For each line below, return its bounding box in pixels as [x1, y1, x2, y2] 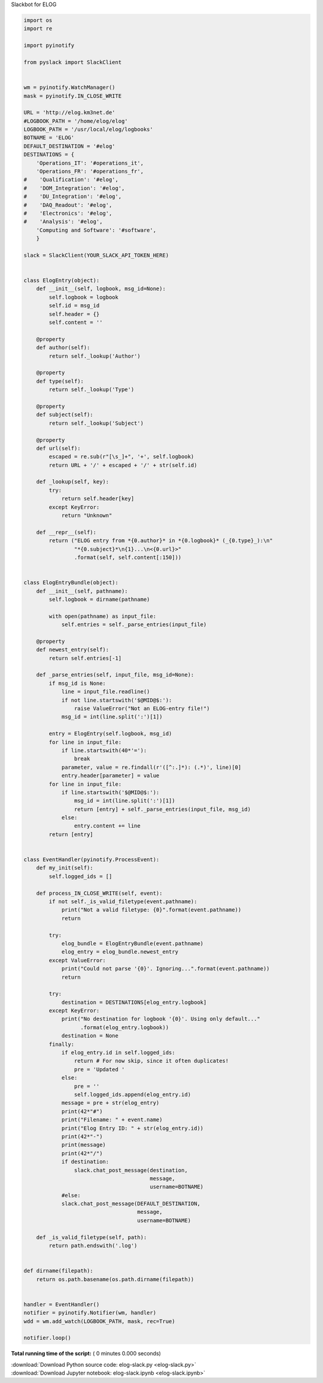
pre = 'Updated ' [74, 1066, 125, 1073]
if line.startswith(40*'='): [61, 747, 147, 754]
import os [23, 17, 53, 23]
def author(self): [36, 344, 90, 351]
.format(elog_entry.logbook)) [80, 1024, 169, 1031]
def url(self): [36, 444, 81, 452]
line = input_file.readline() [61, 689, 150, 695]
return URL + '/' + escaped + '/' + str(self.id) [48, 462, 197, 468]
